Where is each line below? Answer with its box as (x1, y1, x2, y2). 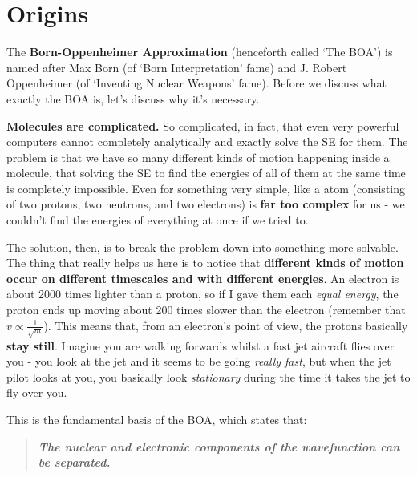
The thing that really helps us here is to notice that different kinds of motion (6, 254, 404, 271)
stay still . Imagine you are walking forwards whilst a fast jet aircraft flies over (6, 337, 395, 354)
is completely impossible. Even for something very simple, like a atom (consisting (6, 180, 405, 196)
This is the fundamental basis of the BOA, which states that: (6, 410, 307, 427)
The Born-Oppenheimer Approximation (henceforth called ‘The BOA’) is (6, 43, 393, 60)
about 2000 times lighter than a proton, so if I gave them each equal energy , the (6, 285, 399, 302)
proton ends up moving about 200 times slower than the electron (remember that (6, 301, 406, 318)
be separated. (38, 454, 111, 471)
